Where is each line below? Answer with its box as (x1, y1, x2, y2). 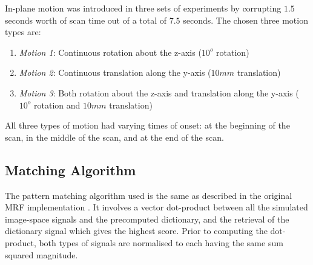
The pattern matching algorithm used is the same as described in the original (5, 189, 292, 201)
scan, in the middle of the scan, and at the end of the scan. (5, 130, 224, 143)
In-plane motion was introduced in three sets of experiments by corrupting (5, 2, 282, 14)
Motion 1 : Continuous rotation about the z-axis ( (19, 45, 202, 58)
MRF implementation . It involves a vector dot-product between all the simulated (5, 201, 308, 213)
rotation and (34, 98, 81, 111)
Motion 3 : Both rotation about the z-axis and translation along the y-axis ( (19, 86, 299, 99)
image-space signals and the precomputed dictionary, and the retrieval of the (5, 212, 289, 225)
